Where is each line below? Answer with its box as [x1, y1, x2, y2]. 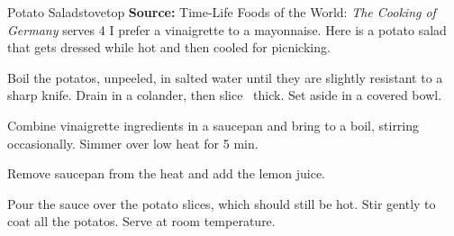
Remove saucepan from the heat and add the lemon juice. [7, 164, 326, 183]
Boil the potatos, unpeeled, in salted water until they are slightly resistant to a [7, 68, 443, 86]
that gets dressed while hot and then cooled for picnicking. [7, 38, 331, 57]
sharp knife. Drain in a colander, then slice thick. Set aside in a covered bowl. [7, 86, 442, 104]
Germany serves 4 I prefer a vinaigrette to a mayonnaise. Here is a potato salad [7, 20, 447, 39]
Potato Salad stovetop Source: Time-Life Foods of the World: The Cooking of [7, 3, 436, 21]
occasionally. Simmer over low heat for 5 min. [7, 133, 259, 152]
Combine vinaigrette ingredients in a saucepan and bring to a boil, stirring [7, 115, 420, 134]
